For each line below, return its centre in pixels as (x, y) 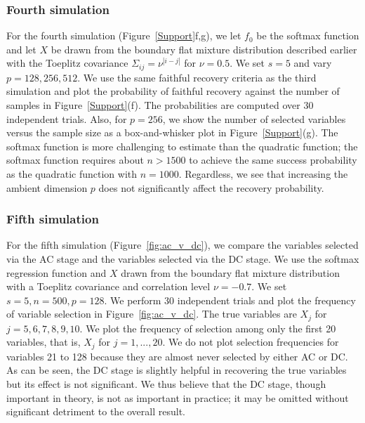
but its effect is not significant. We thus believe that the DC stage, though (166, 384)
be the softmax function (308, 35)
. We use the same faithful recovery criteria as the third (197, 77)
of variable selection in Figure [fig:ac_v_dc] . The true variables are (152, 314)
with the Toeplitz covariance (67, 63)
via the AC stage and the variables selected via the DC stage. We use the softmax (183, 259)
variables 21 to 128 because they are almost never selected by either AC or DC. (177, 356)
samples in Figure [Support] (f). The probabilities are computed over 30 (160, 105)
